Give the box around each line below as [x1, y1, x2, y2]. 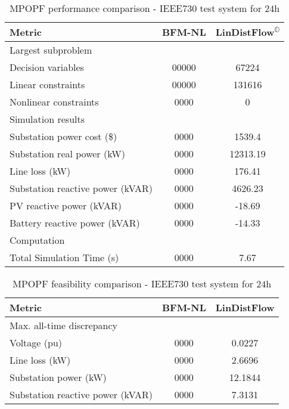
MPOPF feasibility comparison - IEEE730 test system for [13, 277, 253, 290]
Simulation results [10, 112, 85, 126]
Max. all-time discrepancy [10, 318, 118, 332]
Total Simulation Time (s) [10, 250, 119, 264]
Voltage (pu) [10, 336, 63, 349]
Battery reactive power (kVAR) [10, 216, 140, 230]
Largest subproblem [10, 43, 92, 57]
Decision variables [10, 60, 84, 74]
